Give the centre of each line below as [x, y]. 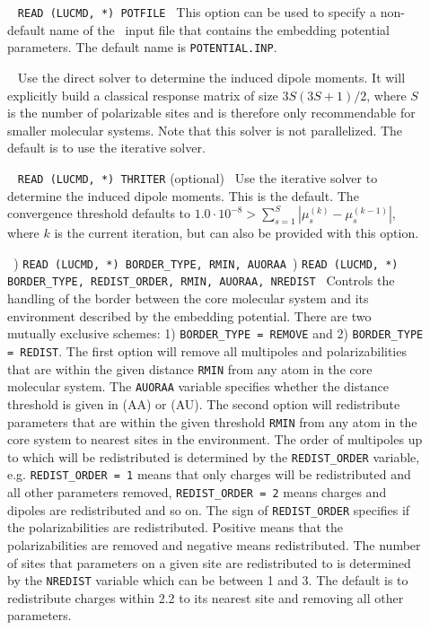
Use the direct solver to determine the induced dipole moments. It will [211, 77]
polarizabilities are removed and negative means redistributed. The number [214, 544]
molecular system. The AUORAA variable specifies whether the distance [198, 386]
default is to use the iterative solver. [106, 148]
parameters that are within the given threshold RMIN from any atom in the [212, 421]
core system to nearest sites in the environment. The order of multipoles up [215, 439]
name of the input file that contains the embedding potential [219, 29]
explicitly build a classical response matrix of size [143, 95]
